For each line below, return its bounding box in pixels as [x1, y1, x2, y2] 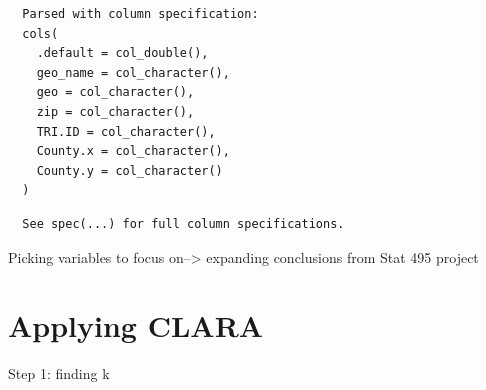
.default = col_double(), [36, 46, 209, 61]
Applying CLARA [8, 305, 264, 346]
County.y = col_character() [36, 163, 223, 178]
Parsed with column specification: [22, 7, 259, 21]
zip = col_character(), [36, 104, 195, 119]
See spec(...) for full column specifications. [22, 216, 345, 231]
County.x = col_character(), [36, 144, 230, 159]
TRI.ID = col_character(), [36, 124, 216, 139]
